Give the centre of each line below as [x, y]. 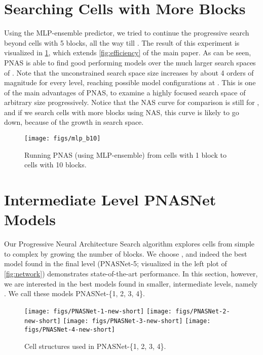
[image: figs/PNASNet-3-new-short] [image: [137, 321]
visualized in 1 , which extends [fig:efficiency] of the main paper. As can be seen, [128, 52]
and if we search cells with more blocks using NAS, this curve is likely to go [122, 112]
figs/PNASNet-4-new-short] [70, 330]
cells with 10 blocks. [55, 165]
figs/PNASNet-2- [203, 311]
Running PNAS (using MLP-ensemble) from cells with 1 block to [125, 154]
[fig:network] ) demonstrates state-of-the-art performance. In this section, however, [131, 273]
